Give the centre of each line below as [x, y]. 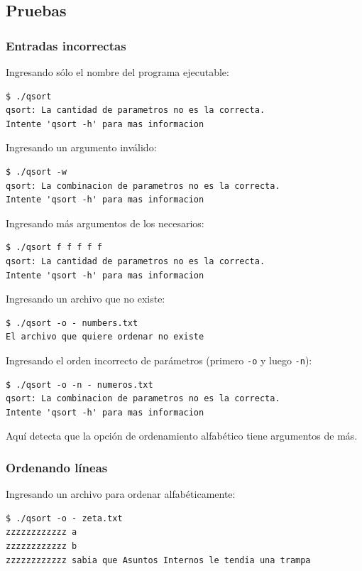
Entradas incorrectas [66, 45]
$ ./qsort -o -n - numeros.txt [79, 385]
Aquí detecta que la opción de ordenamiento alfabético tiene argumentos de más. [182, 436]
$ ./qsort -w [36, 172]
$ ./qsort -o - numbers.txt [72, 323]
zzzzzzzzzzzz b [42, 546]
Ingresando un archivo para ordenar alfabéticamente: [121, 494]
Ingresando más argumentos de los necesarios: [105, 223]
